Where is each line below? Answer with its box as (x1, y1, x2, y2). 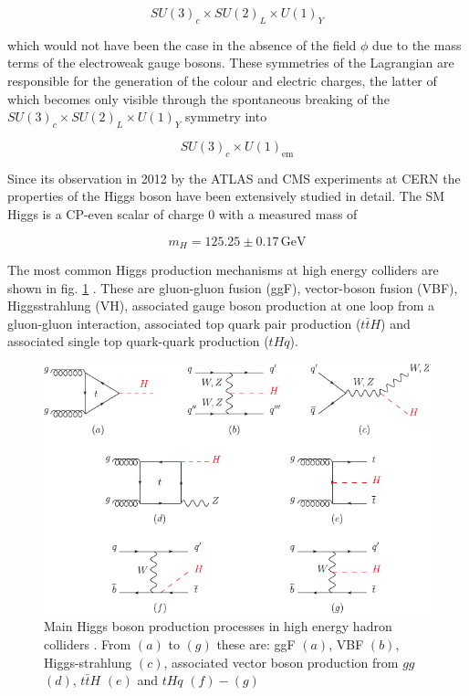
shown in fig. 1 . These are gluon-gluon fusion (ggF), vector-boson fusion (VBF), (7, 278, 458, 297)
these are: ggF (216, 634, 296, 653)
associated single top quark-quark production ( (7, 332, 269, 351)
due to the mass (372, 35, 462, 54)
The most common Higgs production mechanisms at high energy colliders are (7, 260, 439, 279)
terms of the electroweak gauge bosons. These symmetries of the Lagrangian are (7, 53, 454, 72)
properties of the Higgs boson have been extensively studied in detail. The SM (7, 186, 445, 206)
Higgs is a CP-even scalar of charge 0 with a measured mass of (7, 204, 358, 223)
